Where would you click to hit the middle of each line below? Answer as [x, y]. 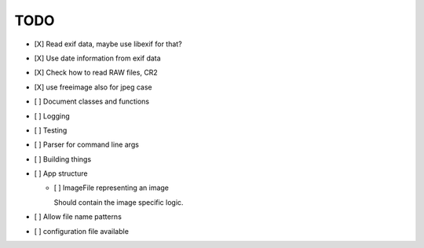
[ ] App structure [61, 173]
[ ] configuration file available [82, 231]
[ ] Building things [63, 159]
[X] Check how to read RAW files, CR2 [96, 73]
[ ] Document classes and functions [91, 101]
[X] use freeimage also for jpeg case [93, 87]
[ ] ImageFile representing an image [111, 188]
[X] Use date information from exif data [97, 58]
